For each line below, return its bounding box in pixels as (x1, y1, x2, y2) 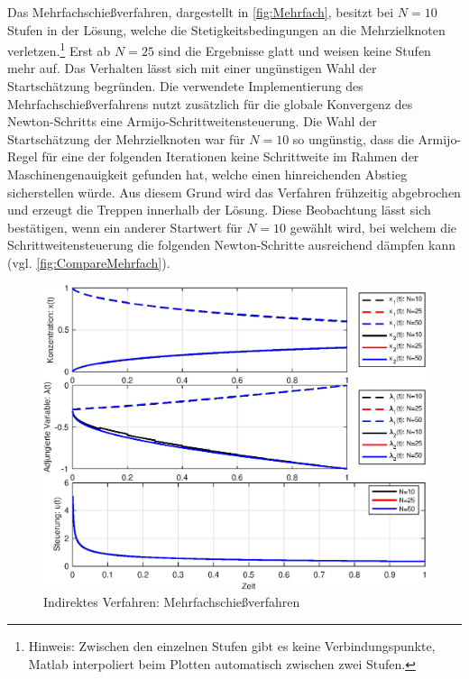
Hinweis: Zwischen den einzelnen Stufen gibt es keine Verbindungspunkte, (28, 637, 436, 656)
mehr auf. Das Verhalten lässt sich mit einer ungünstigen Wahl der (7, 59, 377, 78)
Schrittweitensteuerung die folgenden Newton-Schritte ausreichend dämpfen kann (7, 235, 455, 254)
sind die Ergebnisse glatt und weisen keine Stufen (158, 41, 431, 60)
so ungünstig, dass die (292, 129, 414, 148)
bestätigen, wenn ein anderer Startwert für (7, 217, 243, 236)
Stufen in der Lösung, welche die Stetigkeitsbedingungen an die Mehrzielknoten (7, 20, 446, 39)
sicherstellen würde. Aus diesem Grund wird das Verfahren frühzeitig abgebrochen (7, 182, 461, 201)
